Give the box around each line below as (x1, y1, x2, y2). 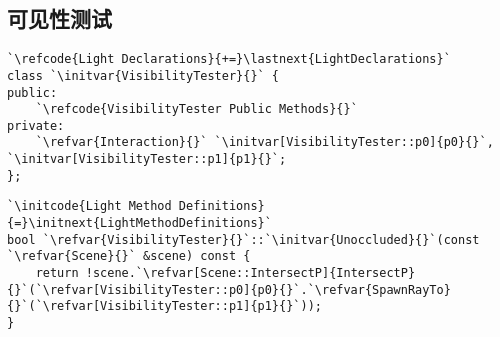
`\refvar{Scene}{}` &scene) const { (7, 249, 251, 264)
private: (7, 118, 65, 133)
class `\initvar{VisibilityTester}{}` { (7, 68, 280, 83)
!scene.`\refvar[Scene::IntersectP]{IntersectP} (85, 266, 416, 281)
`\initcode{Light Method (7, 199, 172, 214)
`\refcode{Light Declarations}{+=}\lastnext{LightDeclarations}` (7, 52, 451, 67)
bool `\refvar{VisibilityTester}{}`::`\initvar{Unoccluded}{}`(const (7, 232, 480, 247)
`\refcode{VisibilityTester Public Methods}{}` (35, 102, 358, 117)
